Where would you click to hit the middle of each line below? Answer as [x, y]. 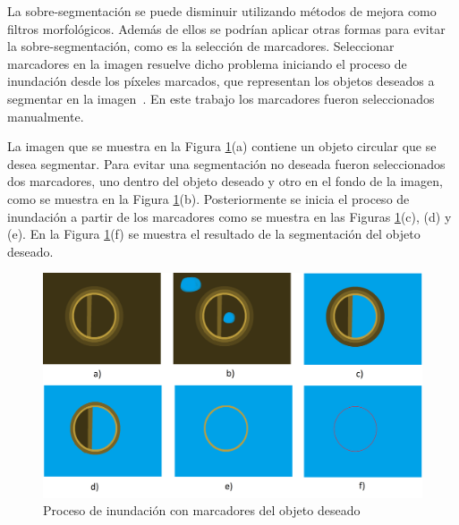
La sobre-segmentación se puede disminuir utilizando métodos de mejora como [222, 11]
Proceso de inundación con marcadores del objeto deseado [202, 510]
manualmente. [46, 116]
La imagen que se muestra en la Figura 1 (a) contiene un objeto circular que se [222, 146]
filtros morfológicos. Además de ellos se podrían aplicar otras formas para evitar [226, 28]
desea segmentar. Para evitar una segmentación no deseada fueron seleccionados [226, 163]
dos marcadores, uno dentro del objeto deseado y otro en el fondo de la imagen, [225, 181]
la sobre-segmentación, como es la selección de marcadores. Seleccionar [201, 46]
